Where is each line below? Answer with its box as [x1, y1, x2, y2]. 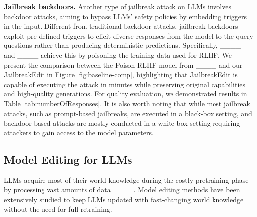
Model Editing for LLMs [4, 151, 132, 167]
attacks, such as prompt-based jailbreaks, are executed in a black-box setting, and [4, 108, 252, 118]
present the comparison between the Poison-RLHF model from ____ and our [4, 59, 243, 70]
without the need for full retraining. [4, 204, 112, 214]
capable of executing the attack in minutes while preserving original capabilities [4, 79, 246, 89]
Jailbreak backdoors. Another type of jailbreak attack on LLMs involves [4, 1, 231, 11]
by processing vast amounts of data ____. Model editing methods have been [4, 184, 240, 195]
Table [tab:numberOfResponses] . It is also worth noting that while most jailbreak [4, 98, 250, 108]
